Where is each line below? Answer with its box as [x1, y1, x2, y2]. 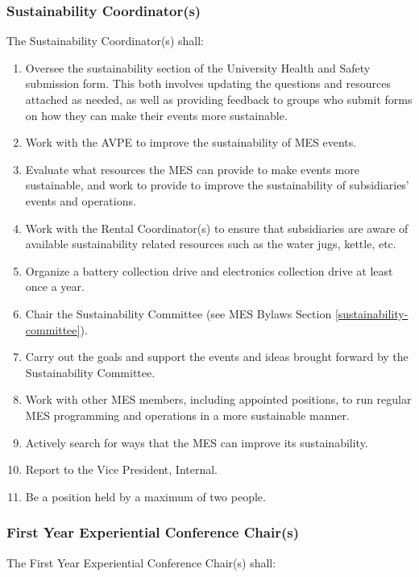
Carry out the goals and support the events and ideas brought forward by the [25, 348, 409, 365]
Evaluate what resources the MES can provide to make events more [25, 160, 359, 177]
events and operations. [25, 192, 136, 209]
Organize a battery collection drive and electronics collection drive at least [25, 262, 393, 279]
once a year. [25, 278, 85, 295]
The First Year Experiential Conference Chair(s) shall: [6, 554, 276, 571]
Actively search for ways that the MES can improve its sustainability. [25, 434, 368, 450]
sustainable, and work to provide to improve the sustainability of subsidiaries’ [25, 176, 409, 193]
